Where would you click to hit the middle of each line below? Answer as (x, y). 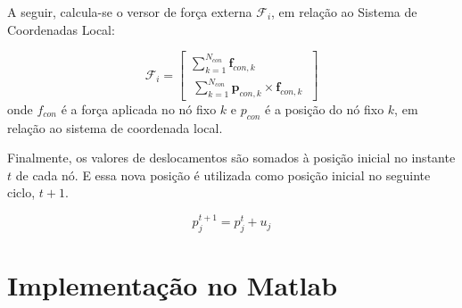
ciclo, (21, 192)
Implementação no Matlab (173, 285)
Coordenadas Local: (61, 29)
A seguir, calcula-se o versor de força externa (130, 12)
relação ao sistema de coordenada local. (115, 127)
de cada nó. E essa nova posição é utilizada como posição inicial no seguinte (223, 175)
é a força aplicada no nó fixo (139, 108)
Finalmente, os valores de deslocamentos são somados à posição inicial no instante (231, 158)
